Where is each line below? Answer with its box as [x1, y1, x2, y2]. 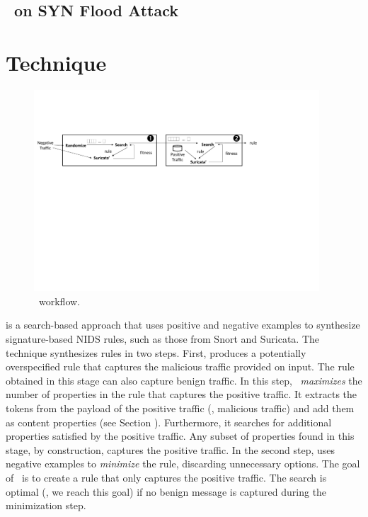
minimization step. [6, 498, 86, 513]
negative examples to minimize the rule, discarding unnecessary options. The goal [6, 456, 360, 471]
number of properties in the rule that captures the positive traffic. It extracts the [6, 387, 357, 402]
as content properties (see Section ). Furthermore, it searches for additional [6, 414, 332, 429]
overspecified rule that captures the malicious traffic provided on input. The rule [6, 359, 355, 374]
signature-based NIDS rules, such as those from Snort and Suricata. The [6, 331, 320, 346]
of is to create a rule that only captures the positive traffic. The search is [6, 470, 327, 485]
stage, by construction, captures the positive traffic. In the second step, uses [6, 442, 335, 457]
